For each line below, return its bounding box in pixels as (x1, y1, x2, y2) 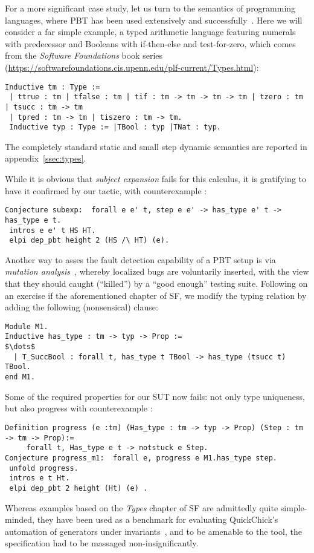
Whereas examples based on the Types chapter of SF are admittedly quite (5, 501, 278, 514)
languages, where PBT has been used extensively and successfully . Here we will (5, 13, 303, 26)
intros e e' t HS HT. (9, 226, 96, 235)
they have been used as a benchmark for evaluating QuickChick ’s (37, 513, 278, 526)
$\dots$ (5, 342, 36, 352)
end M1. (5, 373, 36, 382)
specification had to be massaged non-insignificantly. (5, 537, 199, 549)
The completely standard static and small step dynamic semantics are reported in (5, 140, 307, 152)
